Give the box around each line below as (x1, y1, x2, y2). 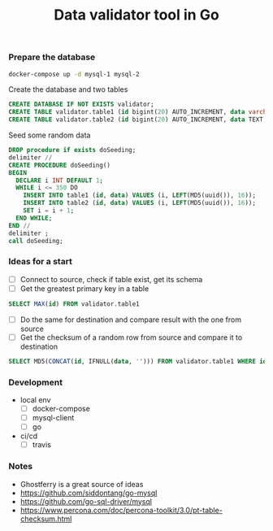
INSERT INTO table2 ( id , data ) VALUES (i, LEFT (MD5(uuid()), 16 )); (23, 199, 256, 207)
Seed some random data (8, 130, 91, 140)
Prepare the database (8, 51, 96, 63)
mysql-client (32, 413, 75, 423)
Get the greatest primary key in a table (19, 283, 149, 294)
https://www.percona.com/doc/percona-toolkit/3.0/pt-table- (19, 505, 223, 515)
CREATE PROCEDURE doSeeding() (8, 161, 111, 169)
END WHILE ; (15, 214, 53, 222)
